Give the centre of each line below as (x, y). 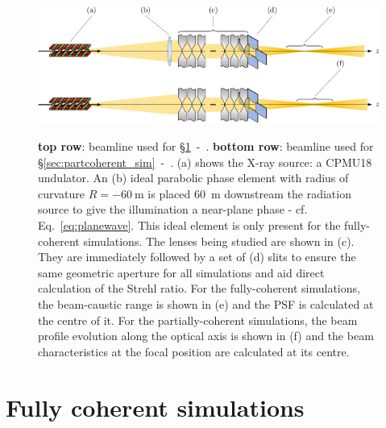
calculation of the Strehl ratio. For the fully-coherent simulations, (199, 288)
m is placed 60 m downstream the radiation (243, 193)
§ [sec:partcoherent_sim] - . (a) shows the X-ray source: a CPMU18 (205, 162)
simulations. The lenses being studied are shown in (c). (219, 241)
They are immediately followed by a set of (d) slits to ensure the (197, 257)
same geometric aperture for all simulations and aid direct (181, 272)
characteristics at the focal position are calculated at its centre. (194, 351)
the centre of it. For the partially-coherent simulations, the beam (198, 320)
